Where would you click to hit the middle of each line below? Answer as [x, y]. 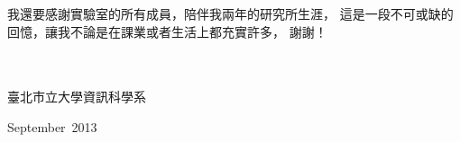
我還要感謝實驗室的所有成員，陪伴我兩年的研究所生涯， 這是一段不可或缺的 [230, 13]
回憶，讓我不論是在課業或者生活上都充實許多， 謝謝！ [167, 31]
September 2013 [52, 126]
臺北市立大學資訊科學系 [77, 97]
